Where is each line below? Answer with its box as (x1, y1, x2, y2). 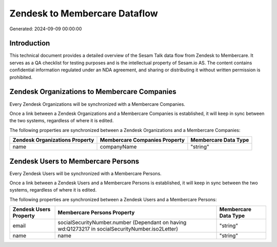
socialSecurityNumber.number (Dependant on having (57, 219, 187, 226)
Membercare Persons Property (57, 209, 135, 216)
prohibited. (9, 74, 33, 80)
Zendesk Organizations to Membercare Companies (9, 87, 176, 96)
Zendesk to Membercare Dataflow (9, 8, 159, 19)
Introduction (9, 39, 50, 48)
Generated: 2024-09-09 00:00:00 (9, 26, 82, 32)
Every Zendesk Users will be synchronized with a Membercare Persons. (9, 170, 162, 177)
